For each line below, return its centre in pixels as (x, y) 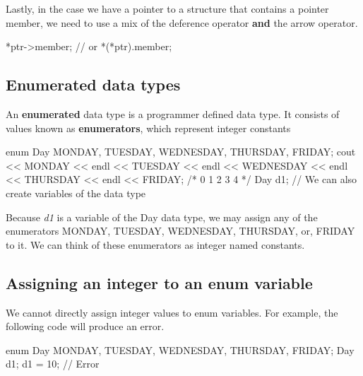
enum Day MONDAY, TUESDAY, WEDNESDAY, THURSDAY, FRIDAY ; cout (181, 152)
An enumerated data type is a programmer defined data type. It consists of (173, 113)
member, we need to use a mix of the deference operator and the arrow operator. (182, 22)
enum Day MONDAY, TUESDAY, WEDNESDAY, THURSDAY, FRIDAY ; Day (180, 349)
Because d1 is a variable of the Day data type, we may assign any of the (162, 217)
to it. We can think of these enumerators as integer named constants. (155, 244)
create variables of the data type (76, 193)
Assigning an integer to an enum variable (159, 282)
